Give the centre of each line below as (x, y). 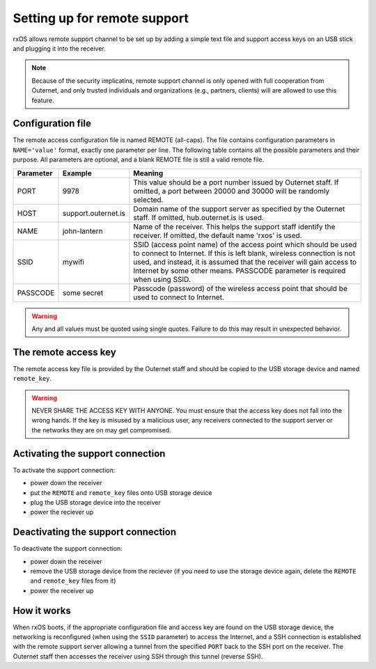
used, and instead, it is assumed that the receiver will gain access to (245, 262)
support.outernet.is (94, 213)
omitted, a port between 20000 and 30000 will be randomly (232, 191)
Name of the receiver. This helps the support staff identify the (234, 226)
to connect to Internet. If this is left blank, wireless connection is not (244, 253)
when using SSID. (162, 279)
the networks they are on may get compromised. (101, 430)
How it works (42, 610)
